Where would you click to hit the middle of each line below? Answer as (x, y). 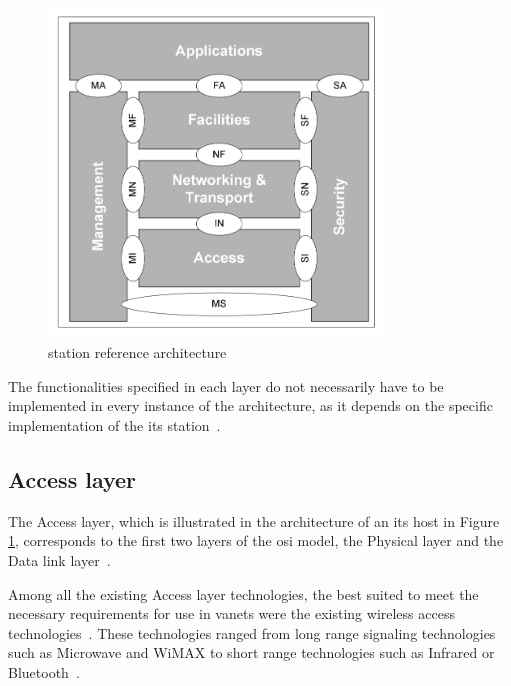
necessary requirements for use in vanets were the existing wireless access (231, 613)
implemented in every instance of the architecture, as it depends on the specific (250, 405)
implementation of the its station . (114, 425)
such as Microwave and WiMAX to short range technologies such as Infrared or (251, 652)
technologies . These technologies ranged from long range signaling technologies (252, 632)
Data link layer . (59, 560)
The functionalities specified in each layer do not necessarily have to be (226, 385)
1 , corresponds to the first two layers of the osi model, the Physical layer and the (256, 540)
